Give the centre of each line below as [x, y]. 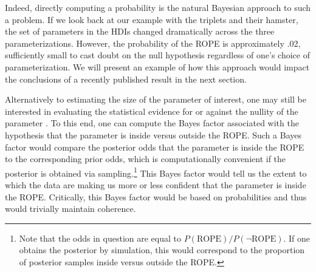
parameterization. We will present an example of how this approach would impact [157, 66]
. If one [297, 238]
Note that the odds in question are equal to [100, 238]
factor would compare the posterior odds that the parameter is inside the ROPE [155, 147]
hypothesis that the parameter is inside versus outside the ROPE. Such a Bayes [153, 134]
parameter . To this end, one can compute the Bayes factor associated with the [152, 123]
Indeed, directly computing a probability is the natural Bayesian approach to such [158, 7]
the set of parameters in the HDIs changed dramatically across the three [140, 31]
